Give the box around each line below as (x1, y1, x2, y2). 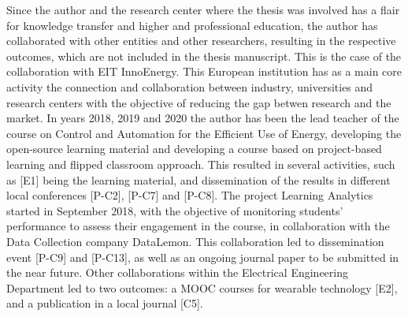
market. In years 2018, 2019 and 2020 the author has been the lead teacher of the (6, 110, 399, 126)
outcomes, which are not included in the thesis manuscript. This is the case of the (6, 47, 402, 64)
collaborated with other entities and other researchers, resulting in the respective (6, 32, 396, 49)
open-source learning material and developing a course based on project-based (6, 140, 382, 157)
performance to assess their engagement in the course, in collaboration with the (6, 218, 390, 234)
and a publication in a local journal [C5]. (6, 295, 203, 311)
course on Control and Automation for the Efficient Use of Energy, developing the (6, 125, 402, 141)
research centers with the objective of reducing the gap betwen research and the (6, 94, 391, 110)
